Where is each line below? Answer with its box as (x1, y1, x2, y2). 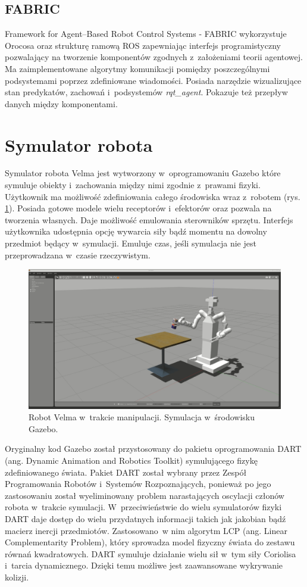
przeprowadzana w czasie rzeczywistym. (5, 248, 151, 261)
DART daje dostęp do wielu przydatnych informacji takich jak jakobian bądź (5, 512, 286, 524)
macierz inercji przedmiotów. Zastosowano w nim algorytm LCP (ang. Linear (5, 524, 287, 536)
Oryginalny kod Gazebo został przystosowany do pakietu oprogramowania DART (5, 442, 302, 455)
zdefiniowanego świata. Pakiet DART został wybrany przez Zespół (5, 466, 247, 478)
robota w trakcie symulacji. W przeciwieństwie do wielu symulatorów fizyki (5, 501, 282, 513)
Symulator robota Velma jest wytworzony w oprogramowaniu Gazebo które (5, 167, 281, 179)
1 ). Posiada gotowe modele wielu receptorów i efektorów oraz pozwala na (5, 202, 272, 214)
